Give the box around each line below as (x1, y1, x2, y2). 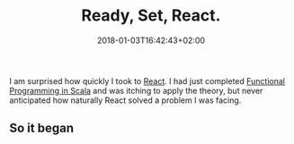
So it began (9, 121, 75, 136)
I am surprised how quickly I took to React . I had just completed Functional (9, 75, 286, 86)
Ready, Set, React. (81, 5, 221, 26)
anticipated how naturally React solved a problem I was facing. (9, 95, 242, 106)
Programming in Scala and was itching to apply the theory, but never (9, 85, 263, 96)
